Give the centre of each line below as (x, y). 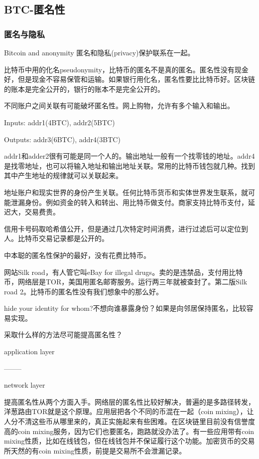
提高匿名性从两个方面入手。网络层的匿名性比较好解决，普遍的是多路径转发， (129, 401)
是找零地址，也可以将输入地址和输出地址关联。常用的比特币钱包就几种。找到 (129, 165)
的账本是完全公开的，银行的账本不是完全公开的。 (84, 89)
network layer (25, 385)
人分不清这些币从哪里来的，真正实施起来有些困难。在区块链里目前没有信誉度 (129, 421)
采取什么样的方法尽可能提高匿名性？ (63, 335)
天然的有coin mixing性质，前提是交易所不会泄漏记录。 (98, 450)
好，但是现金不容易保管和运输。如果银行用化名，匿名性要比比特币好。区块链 (129, 79)
